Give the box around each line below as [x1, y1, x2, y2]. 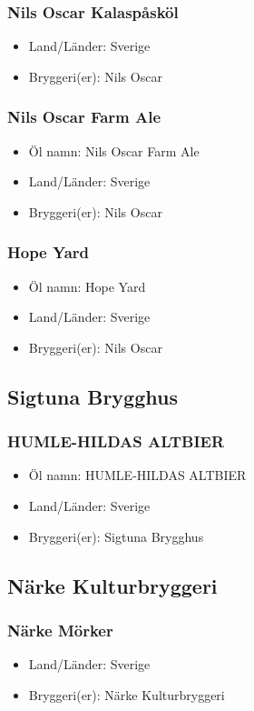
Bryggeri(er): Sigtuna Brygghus [28, 526, 204, 546]
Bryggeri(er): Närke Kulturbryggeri [28, 685, 225, 704]
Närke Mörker [7, 618, 113, 641]
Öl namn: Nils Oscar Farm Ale [28, 141, 200, 160]
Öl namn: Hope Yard [28, 276, 146, 295]
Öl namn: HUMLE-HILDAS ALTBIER [28, 466, 247, 485]
